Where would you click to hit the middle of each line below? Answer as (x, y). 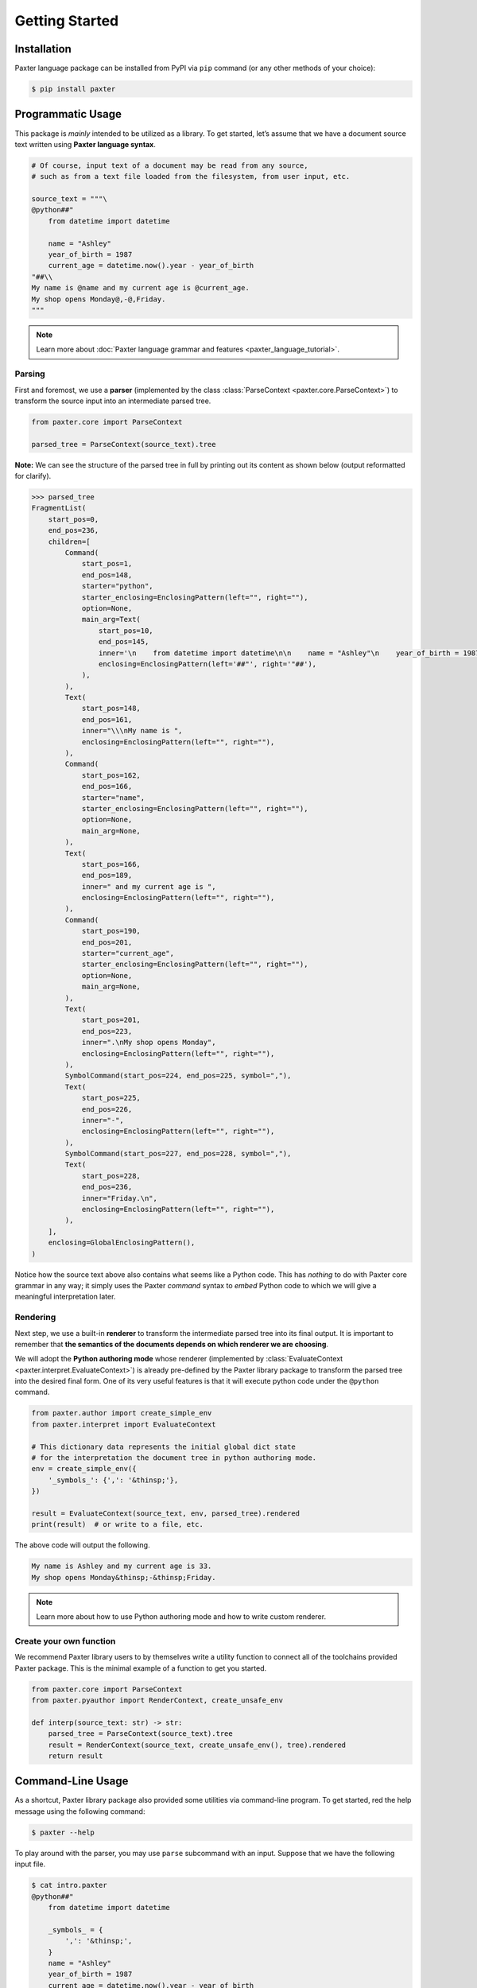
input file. (30, 1864)
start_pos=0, (74, 519)
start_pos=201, (111, 1020)
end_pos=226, (107, 1109)
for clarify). (33, 476)
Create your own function (65, 1640)
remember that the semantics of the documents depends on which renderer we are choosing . (172, 1344)
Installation (43, 49)
